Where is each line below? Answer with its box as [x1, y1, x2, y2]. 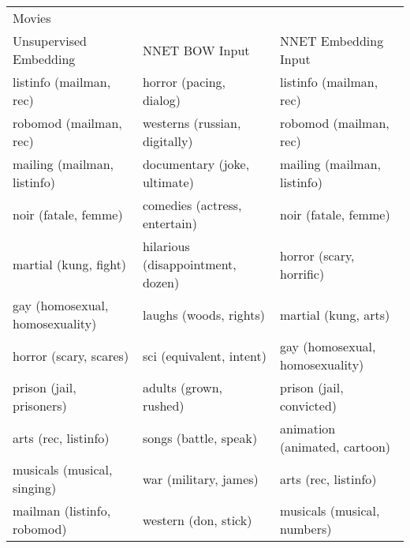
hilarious [142, 237, 190, 255]
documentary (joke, [142, 155, 250, 173]
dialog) [142, 91, 181, 109]
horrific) [280, 264, 325, 283]
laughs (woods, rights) [142, 305, 265, 324]
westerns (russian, [142, 114, 241, 132]
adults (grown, [142, 378, 223, 396]
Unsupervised [13, 32, 88, 50]
